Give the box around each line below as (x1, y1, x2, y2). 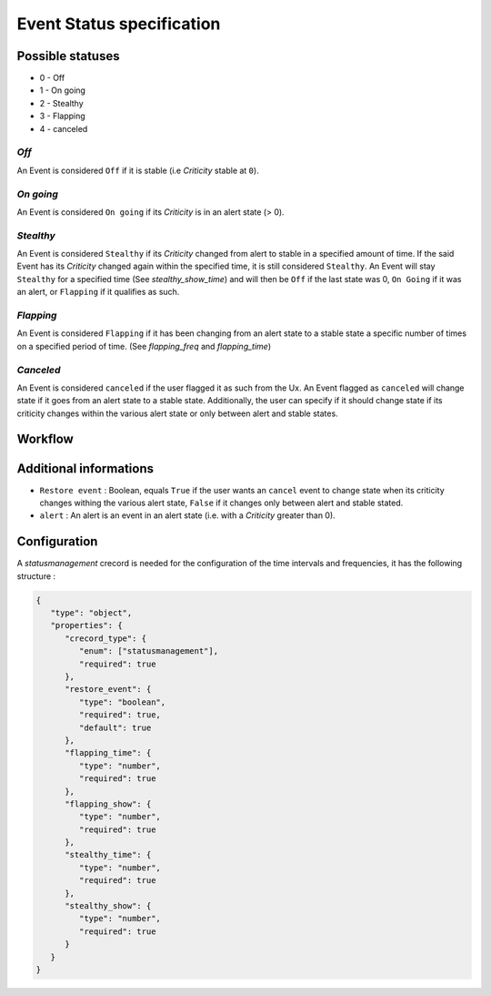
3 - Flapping (39, 110, 85, 122)
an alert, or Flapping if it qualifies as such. (16, 287, 180, 298)
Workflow (16, 432, 75, 447)
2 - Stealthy (39, 97, 84, 108)
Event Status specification (16, 14, 221, 34)
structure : (16, 570, 56, 582)
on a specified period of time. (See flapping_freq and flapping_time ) (16, 340, 272, 351)
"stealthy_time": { (65, 849, 152, 860)
